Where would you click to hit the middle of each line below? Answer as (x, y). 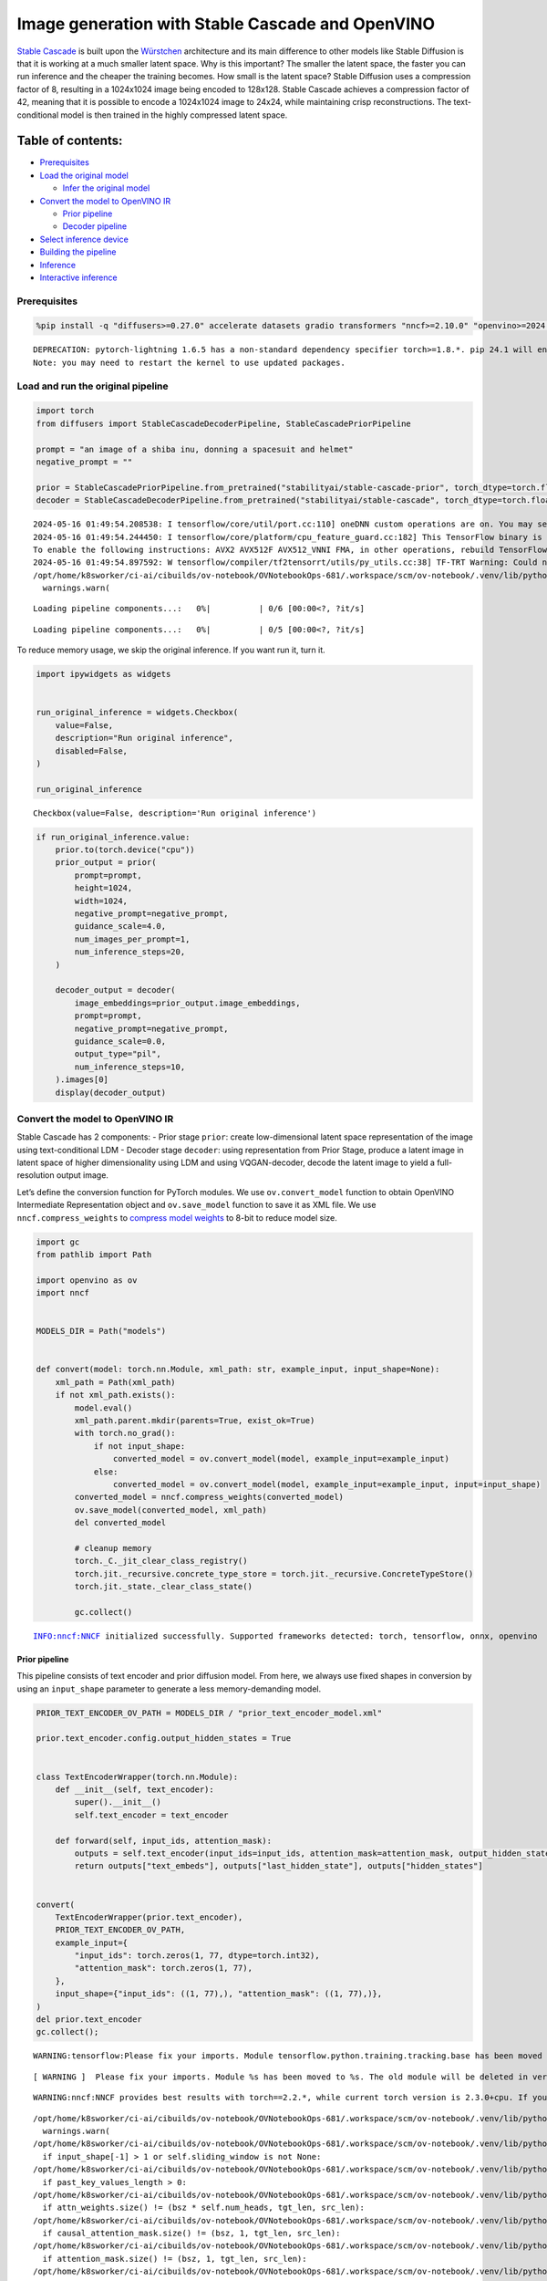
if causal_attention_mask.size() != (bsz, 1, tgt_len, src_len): (191, 2234)
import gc (58, 1242)
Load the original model (84, 175)
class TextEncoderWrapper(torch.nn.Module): (137, 1776)
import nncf (63, 1293)
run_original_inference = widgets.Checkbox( (137, 713)
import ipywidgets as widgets (103, 674)
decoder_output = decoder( (116, 990)
